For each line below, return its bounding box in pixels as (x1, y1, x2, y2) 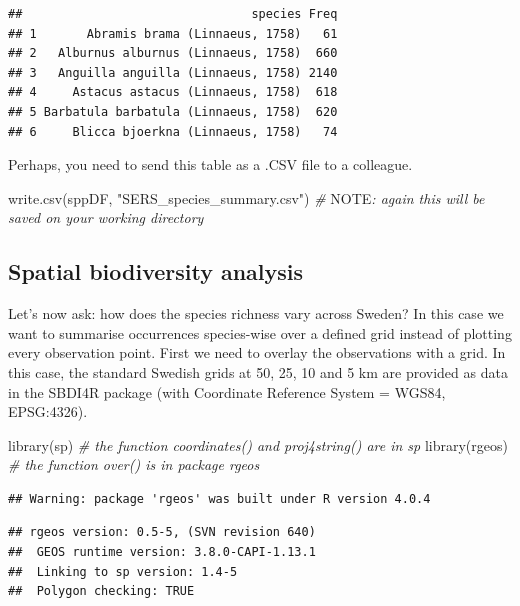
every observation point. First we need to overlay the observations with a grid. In (8, 342, 506, 363)
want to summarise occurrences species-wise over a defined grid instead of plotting (8, 322, 512, 343)
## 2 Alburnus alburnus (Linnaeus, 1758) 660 (8, 46, 338, 61)
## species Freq (8, 7, 338, 21)
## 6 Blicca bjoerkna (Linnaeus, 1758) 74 (8, 124, 338, 139)
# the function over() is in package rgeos (8, 454, 260, 475)
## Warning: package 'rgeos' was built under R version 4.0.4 (8, 491, 431, 506)
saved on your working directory (8, 207, 204, 228)
